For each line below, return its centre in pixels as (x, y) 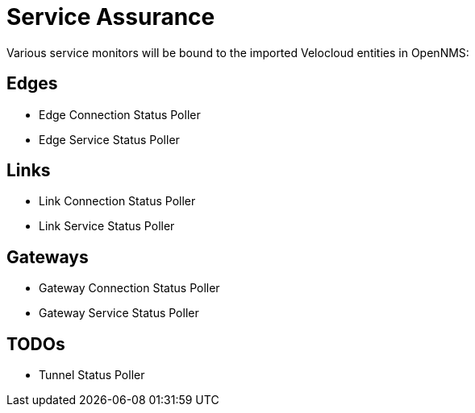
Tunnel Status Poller (92, 375)
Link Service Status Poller (107, 226)
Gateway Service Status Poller (119, 313)
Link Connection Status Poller (117, 201)
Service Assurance (111, 17)
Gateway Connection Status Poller (129, 288)
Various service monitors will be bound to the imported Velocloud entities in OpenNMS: (238, 52)
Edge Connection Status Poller (120, 114)
